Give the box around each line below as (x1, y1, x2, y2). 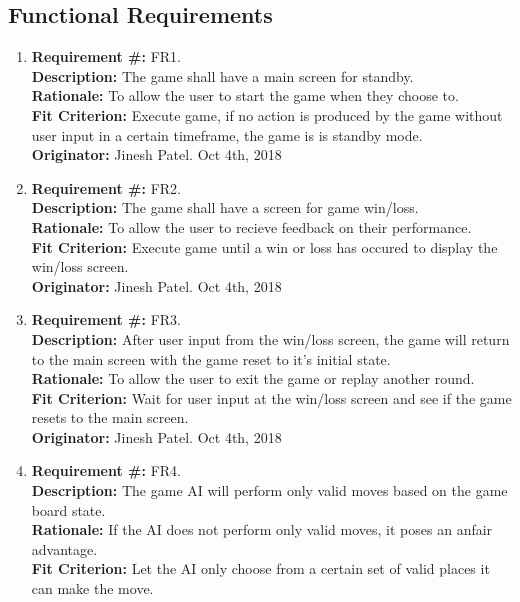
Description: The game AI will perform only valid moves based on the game (31, 480, 508, 501)
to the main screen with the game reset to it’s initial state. (31, 348, 391, 369)
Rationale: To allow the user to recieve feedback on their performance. (31, 216, 472, 237)
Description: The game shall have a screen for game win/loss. (31, 197, 419, 218)
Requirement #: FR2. (31, 177, 181, 198)
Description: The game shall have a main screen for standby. (31, 65, 414, 86)
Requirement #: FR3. (31, 309, 181, 330)
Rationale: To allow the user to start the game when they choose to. (31, 85, 459, 106)
